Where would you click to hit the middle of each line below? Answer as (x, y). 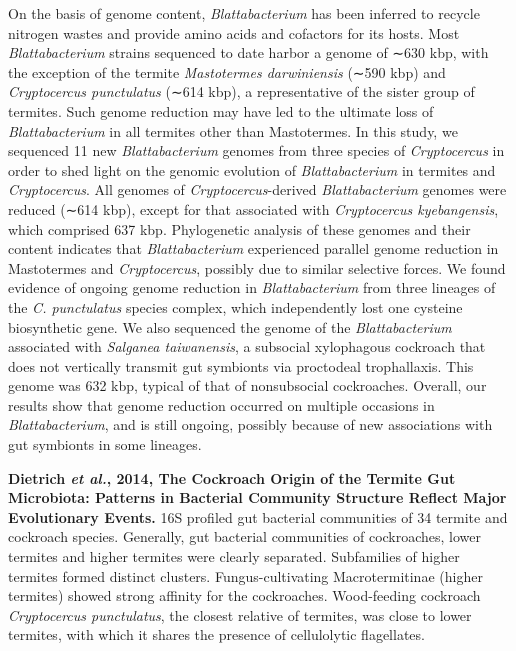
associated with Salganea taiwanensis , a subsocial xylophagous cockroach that (247, 346)
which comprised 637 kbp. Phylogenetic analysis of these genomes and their (239, 228)
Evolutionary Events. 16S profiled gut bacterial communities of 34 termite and (258, 516)
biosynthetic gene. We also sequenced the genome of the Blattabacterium (230, 326)
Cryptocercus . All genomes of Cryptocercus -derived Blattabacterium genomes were (257, 189)
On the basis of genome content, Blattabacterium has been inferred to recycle (244, 13)
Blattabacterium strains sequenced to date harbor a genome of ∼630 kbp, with (248, 52)
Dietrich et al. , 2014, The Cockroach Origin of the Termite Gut (232, 477)
